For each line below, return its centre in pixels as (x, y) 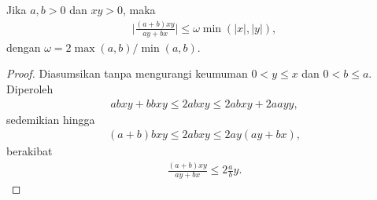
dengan (24, 47)
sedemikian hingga (51, 119)
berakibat (30, 151)
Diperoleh (30, 88)
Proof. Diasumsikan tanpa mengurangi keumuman (127, 73)
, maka (139, 9)
